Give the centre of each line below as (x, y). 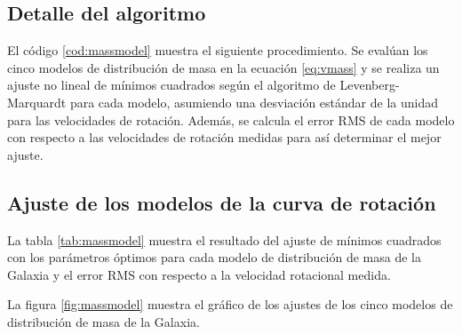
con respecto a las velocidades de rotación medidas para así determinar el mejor (224, 137)
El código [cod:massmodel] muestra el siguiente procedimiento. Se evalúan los (218, 50)
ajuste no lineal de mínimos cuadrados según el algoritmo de (171, 85)
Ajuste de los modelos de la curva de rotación (222, 202)
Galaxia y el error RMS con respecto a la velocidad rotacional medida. (199, 274)
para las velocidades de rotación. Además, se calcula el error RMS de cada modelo (231, 119)
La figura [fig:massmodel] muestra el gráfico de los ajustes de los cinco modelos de (230, 304)
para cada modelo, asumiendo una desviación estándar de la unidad (254, 102)
